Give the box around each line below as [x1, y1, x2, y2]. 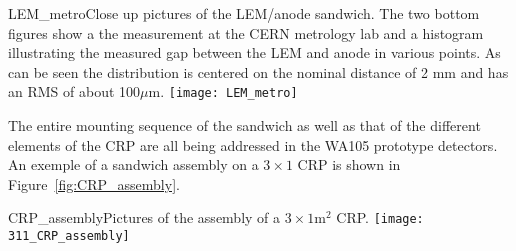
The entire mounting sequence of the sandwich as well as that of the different [8, 115, 481, 136]
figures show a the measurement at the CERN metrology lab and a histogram [8, 22, 484, 43]
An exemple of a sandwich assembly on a [8, 154, 259, 175]
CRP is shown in [297, 154, 401, 175]
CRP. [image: [336, 207, 424, 228]
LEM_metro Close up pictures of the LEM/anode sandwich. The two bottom [8, 3, 480, 23]
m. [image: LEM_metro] [148, 81, 298, 102]
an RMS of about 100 [8, 81, 141, 102]
